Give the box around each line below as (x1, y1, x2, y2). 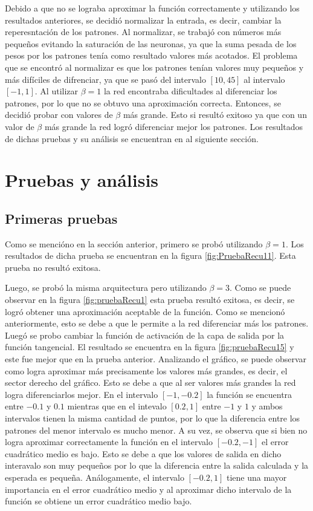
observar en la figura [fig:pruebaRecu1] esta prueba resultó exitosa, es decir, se (5, 293, 295, 306)
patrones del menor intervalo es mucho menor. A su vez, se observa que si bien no (5, 423, 308, 436)
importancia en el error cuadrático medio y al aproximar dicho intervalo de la (5, 483, 292, 495)
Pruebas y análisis (5, 168, 159, 192)
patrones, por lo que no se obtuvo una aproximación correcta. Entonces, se (5, 96, 281, 109)
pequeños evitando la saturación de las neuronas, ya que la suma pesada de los (5, 37, 297, 50)
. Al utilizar (34, 85, 79, 97)
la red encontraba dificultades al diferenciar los (103, 85, 277, 97)
